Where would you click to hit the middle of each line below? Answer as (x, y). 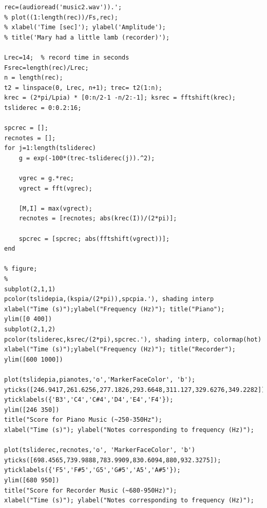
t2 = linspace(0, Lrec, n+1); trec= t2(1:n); (83, 88)
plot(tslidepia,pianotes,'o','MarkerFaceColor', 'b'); (100, 379)
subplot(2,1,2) (30, 329)
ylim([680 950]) (32, 480)
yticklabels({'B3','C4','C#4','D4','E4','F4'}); (89, 400)
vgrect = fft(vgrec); (55, 188)
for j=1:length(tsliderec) (50, 148)
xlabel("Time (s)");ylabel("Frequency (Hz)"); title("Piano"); (115, 309)
